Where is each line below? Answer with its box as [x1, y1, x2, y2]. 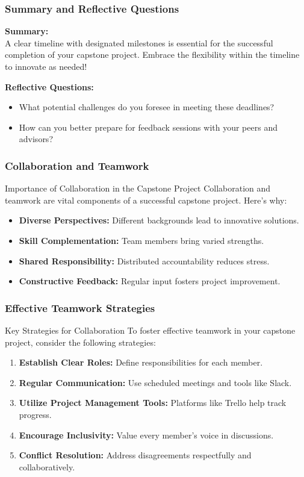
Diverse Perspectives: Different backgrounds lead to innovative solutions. [19, 214, 299, 226]
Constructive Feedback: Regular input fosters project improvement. [19, 275, 281, 287]
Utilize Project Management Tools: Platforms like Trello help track [19, 396, 287, 409]
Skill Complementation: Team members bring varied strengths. [19, 234, 264, 246]
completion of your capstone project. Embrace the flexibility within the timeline [5, 48, 300, 61]
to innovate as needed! [5, 60, 87, 72]
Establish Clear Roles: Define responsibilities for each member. [19, 356, 263, 369]
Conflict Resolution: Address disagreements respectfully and [19, 449, 252, 461]
